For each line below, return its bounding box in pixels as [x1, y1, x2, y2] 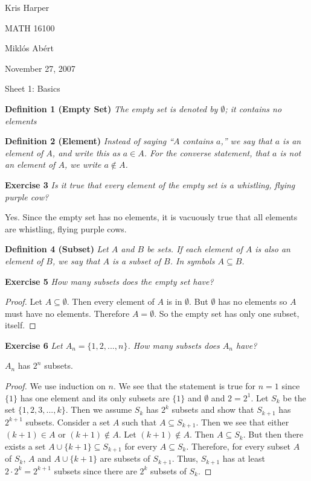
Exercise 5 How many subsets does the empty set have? [5, 275, 214, 287]
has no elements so [218, 295, 287, 308]
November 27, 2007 [5, 62, 75, 74]
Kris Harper [5, 1, 50, 13]
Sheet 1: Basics [5, 82, 60, 95]
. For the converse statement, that [144, 146, 270, 159]
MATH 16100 [5, 21, 55, 34]
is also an [255, 243, 290, 255]
